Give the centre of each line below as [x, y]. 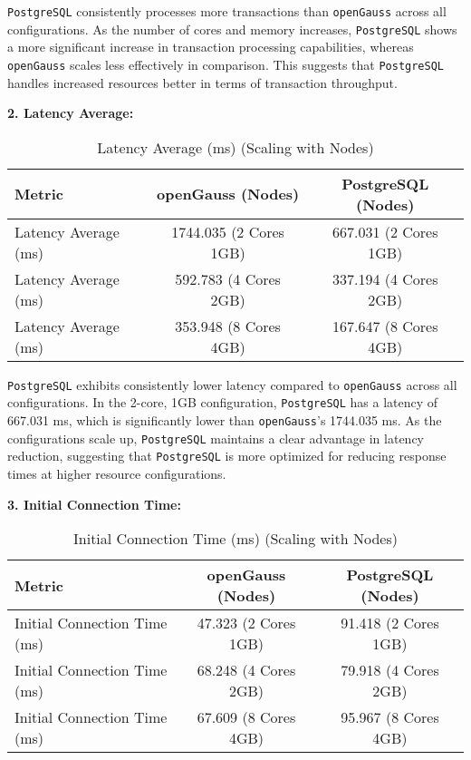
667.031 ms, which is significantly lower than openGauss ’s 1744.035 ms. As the [225, 420]
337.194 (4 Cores [385, 278]
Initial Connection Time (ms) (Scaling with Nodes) [235, 539]
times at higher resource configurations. [117, 474]
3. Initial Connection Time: [94, 504]
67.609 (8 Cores [246, 717]
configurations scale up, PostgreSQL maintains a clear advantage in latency [216, 438]
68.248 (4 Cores [246, 670]
